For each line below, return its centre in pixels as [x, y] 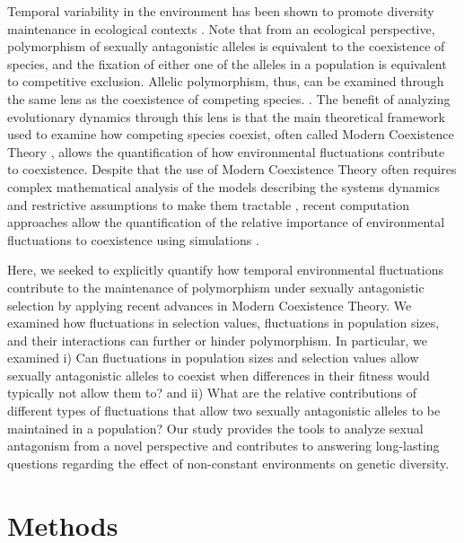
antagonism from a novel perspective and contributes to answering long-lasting [223, 446]
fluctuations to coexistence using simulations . [133, 239]
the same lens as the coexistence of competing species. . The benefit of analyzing [229, 98]
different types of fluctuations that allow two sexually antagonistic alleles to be [224, 411]
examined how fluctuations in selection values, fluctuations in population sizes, [223, 323]
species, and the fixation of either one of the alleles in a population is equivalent [227, 63]
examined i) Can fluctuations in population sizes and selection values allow [213, 358]
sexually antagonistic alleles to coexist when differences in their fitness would [219, 375]
